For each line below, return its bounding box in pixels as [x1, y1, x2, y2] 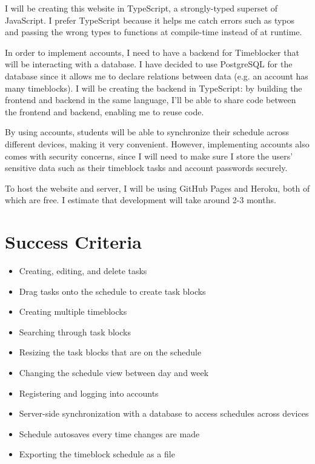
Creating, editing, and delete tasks [19, 264, 147, 277]
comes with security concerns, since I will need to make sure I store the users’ [5, 149, 293, 162]
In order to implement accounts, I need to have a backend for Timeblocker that [5, 45, 299, 58]
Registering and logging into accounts [19, 386, 159, 399]
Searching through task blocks [19, 325, 131, 338]
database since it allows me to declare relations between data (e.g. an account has [5, 69, 308, 82]
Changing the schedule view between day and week [19, 366, 209, 378]
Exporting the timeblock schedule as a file [19, 448, 175, 460]
